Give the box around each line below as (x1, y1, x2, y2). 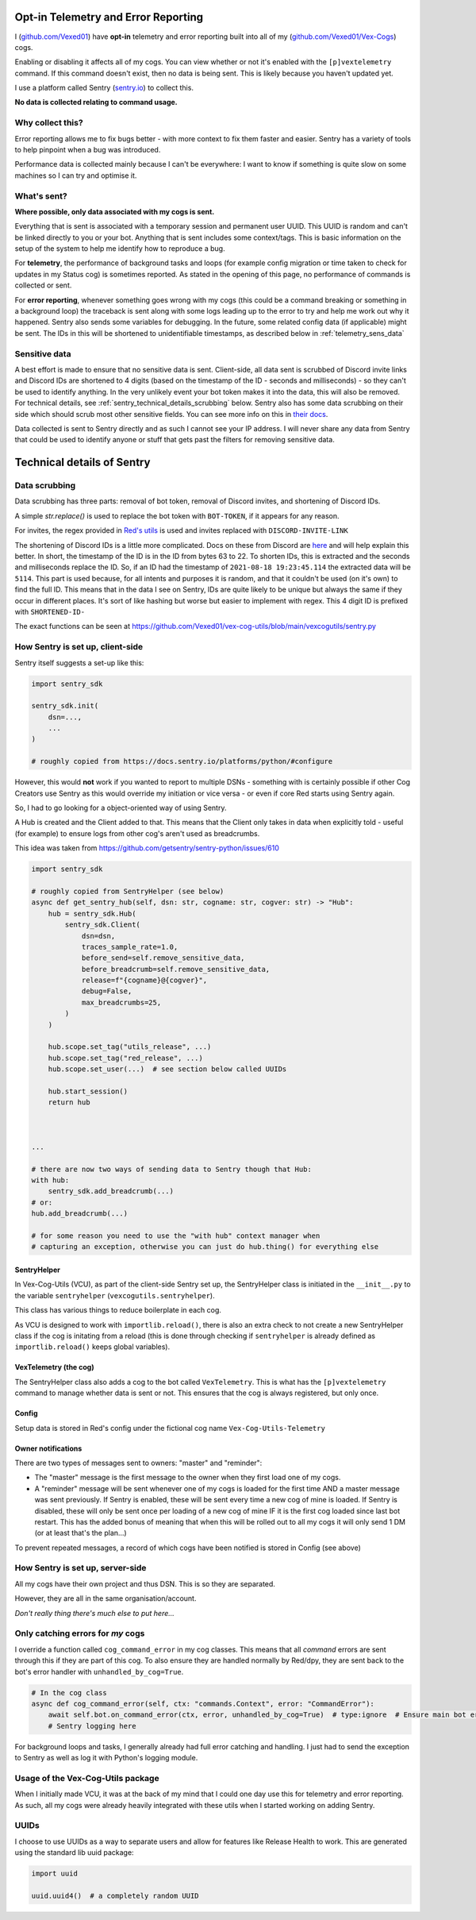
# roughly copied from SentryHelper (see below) (31, 886, 225, 896)
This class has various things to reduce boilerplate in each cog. (14, 1305, 222, 1315)
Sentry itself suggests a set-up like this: (14, 657, 144, 667)
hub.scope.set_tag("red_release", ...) (48, 1053, 204, 1062)
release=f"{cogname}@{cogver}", (81, 976, 208, 985)
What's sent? (14, 191, 67, 202)
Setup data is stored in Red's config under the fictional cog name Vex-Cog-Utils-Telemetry (14, 1423, 325, 1432)
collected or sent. (14, 280, 72, 290)
